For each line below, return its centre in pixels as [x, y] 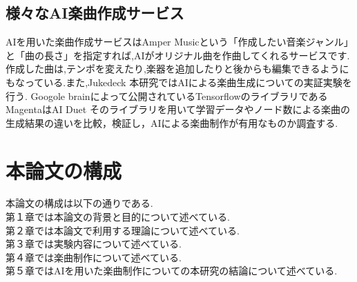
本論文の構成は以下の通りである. [79, 203]
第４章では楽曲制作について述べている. [94, 257]
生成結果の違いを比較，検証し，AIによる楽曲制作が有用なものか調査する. [172, 122]
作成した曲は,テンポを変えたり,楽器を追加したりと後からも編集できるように [177, 69]
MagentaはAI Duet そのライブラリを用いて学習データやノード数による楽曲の [178, 109]
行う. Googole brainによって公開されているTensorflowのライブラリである [167, 95]
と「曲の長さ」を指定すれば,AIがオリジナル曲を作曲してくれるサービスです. [178, 55]
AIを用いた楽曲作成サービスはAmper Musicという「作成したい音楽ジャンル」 [180, 42]
